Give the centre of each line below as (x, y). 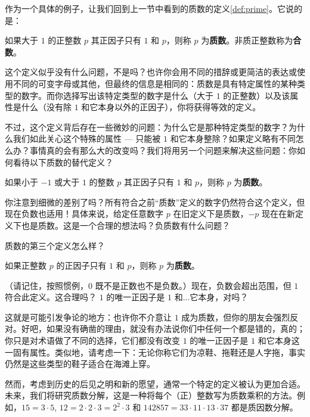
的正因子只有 (81, 265)
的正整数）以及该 (257, 95)
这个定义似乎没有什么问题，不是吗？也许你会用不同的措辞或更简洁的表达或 (151, 72)
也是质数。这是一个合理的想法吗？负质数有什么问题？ (125, 225)
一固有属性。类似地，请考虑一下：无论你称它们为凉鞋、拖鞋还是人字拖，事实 (155, 352)
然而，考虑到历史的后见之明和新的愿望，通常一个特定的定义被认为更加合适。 (155, 383)
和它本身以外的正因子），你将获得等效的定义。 (171, 107)
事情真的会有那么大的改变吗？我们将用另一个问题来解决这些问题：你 (163, 150)
